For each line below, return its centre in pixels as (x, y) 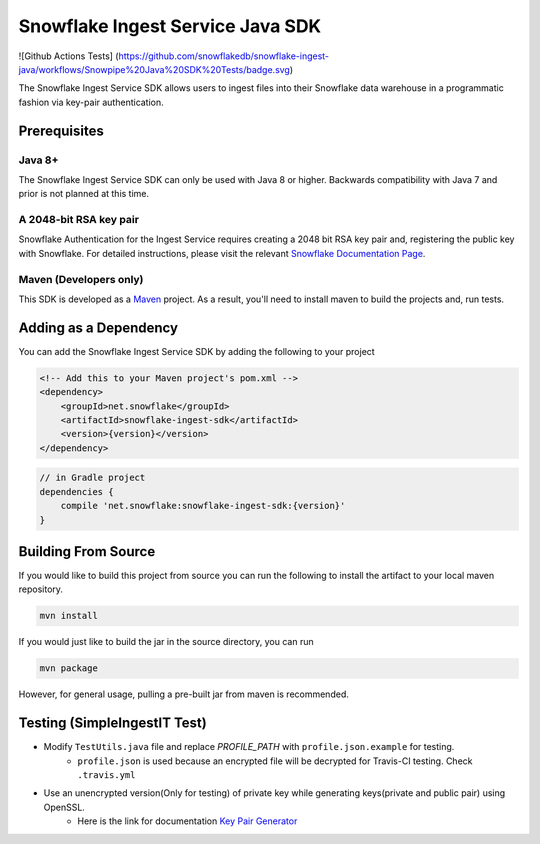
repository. (41, 589)
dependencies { (76, 491)
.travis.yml (106, 775)
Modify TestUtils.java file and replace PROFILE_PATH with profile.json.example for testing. (249, 747)
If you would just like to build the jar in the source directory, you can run (166, 642)
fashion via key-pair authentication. (91, 102)
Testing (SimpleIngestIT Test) (112, 723)
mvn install (69, 616)
